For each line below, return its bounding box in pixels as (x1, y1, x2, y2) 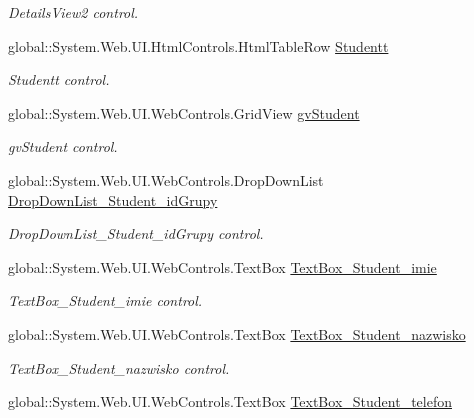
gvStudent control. (8, 136, 118, 157)
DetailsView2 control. (8, 2, 139, 22)
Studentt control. (8, 69, 110, 90)
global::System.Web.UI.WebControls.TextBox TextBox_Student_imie (8, 256, 437, 277)
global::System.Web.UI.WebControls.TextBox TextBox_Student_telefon (8, 391, 452, 412)
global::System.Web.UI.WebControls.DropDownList (8, 169, 324, 190)
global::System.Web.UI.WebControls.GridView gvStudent (8, 102, 360, 123)
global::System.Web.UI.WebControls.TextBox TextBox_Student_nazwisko (8, 323, 466, 344)
